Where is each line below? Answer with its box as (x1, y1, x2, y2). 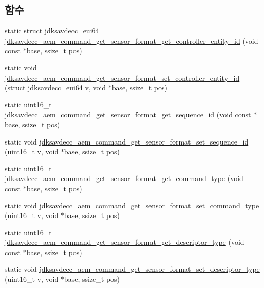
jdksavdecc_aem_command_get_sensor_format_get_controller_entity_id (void (5, 35, 258, 46)
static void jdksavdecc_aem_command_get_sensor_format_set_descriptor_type (5, 264, 260, 274)
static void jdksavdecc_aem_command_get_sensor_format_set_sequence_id (5, 136, 249, 147)
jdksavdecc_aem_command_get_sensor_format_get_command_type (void (5, 173, 243, 184)
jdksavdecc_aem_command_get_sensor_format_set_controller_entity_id (5, 72, 240, 83)
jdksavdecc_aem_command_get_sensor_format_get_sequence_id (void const (5, 109, 251, 120)
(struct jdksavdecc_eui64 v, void (5, 82, 106, 93)
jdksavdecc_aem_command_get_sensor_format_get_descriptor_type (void (5, 237, 244, 247)
